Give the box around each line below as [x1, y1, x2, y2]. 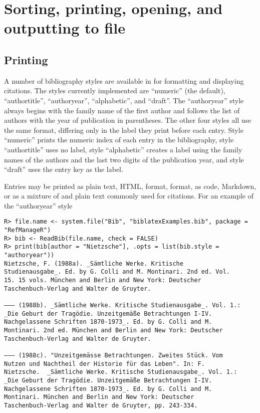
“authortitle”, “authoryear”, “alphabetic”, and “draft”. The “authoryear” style [4, 95, 244, 105]
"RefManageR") [4, 227, 51, 234]
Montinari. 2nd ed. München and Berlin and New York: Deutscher [4, 327, 223, 334]
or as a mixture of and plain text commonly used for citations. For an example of [4, 190, 253, 201]
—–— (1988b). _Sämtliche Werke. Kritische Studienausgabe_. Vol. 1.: [4, 302, 241, 309]
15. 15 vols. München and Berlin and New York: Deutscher [4, 277, 201, 284]
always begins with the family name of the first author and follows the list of [4, 105, 240, 115]
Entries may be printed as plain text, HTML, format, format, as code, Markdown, [4, 180, 256, 191]
